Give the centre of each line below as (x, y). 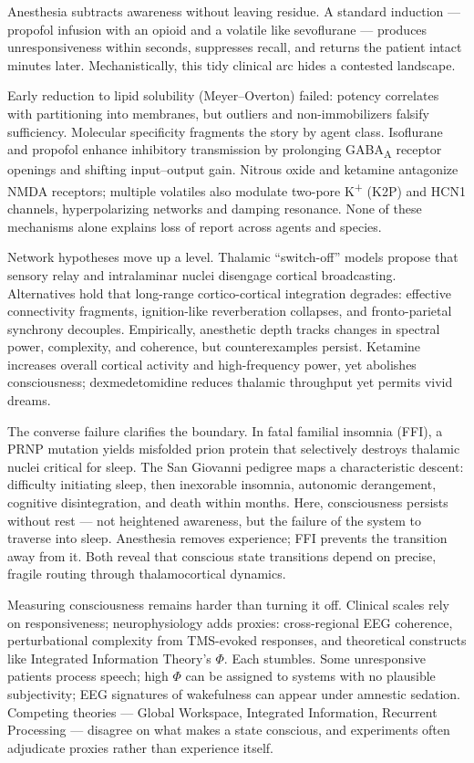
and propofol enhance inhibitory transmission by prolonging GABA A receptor (225, 150)
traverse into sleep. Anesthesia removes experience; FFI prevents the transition (227, 538)
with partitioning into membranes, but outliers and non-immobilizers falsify (218, 113)
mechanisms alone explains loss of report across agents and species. (195, 226)
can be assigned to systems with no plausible (310, 676)
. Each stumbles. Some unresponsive (325, 658)
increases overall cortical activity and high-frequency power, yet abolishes (212, 364)
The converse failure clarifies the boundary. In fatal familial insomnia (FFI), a (225, 430)
